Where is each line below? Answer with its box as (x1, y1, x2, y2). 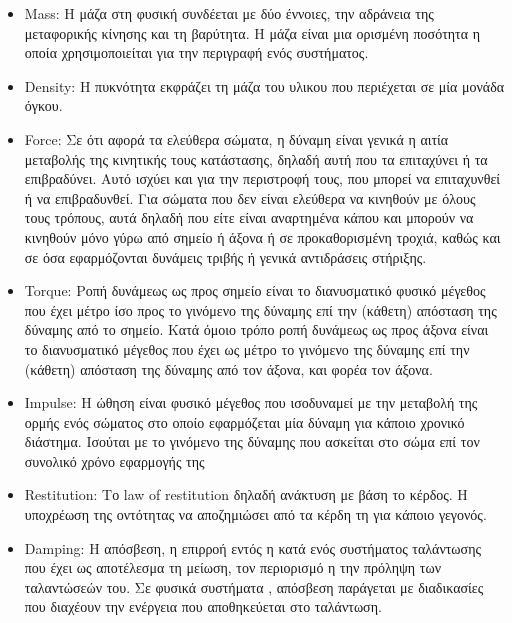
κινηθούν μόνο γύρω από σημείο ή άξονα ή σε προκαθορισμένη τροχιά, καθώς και (24, 226, 501, 247)
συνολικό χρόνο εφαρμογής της (24, 450, 205, 471)
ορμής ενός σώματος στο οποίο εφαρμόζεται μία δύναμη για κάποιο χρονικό (24, 411, 465, 432)
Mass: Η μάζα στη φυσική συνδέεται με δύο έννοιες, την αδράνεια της (24, 3, 434, 23)
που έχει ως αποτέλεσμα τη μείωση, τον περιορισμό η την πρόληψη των (24, 557, 441, 578)
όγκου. (24, 95, 63, 116)
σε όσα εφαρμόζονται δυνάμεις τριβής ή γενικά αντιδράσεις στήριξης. (24, 246, 427, 267)
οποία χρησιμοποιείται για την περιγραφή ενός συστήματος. (24, 42, 369, 63)
